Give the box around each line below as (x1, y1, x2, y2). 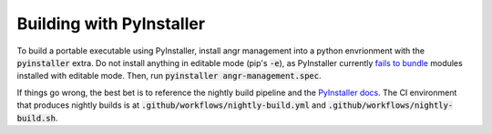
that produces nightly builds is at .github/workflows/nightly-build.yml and (16, 100, 327, 110)
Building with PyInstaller (16, 14, 205, 33)
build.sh (16, 113, 56, 123)
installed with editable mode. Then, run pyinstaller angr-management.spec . (16, 71, 322, 81)
